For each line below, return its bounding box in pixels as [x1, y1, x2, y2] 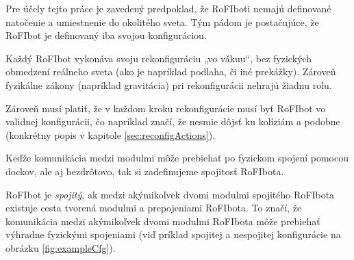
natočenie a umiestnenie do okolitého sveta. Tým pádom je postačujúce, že [5, 14, 319, 29]
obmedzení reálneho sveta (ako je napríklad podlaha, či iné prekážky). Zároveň [5, 64, 336, 79]
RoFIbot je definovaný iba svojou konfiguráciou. [5, 28, 207, 42]
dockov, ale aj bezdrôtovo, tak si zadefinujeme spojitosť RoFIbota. [5, 164, 284, 178]
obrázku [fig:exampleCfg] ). [5, 240, 116, 255]
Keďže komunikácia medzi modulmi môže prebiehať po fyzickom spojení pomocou [5, 151, 349, 165]
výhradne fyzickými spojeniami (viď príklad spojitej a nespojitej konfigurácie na [5, 227, 341, 242]
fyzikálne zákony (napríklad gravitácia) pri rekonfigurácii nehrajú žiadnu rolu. [5, 77, 332, 92]
